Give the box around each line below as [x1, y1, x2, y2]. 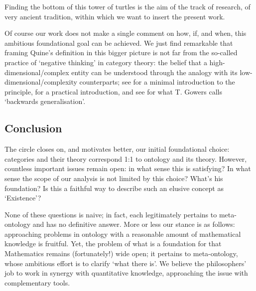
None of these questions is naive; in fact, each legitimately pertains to [4, 209, 217, 219]
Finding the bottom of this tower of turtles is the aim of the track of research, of [4, 1, 251, 11]
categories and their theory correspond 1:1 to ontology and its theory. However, [4, 153, 247, 164]
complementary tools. [4, 277, 70, 288]
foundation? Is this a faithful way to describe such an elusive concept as [4, 183, 224, 193]
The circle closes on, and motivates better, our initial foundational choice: [4, 144, 230, 154]
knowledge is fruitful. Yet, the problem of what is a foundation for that [4, 238, 222, 249]
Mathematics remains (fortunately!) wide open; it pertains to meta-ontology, [4, 248, 238, 259]
